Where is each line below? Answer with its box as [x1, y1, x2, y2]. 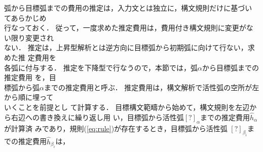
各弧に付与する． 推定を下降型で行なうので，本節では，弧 [4, 62, 198, 72]
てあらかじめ [4, 12, 47, 23]
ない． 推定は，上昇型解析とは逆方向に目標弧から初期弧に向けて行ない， [4, 42, 248, 53]
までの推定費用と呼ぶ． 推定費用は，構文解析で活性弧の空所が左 [44, 82, 259, 92]
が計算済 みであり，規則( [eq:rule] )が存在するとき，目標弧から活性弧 [4, 123, 228, 133]
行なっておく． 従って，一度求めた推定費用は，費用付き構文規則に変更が [4, 22, 246, 33]
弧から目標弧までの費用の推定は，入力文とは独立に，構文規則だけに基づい [4, 3, 252, 13]
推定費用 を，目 [4, 72, 56, 83]
